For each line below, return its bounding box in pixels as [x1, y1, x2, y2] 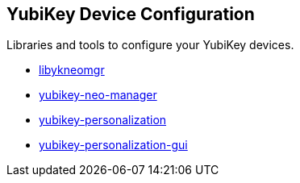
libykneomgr [39, 63, 105, 77]
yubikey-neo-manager [39, 88, 157, 102]
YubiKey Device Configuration [6, 4, 255, 24]
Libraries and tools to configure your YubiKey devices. [6, 38, 294, 52]
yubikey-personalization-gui [39, 138, 188, 152]
